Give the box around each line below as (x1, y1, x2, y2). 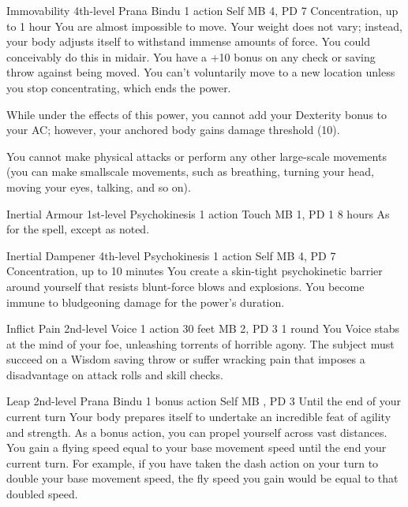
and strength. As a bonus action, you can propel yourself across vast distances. (6, 423, 387, 440)
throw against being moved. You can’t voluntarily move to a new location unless (6, 64, 395, 80)
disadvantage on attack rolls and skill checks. (6, 366, 223, 382)
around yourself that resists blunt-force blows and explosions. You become (6, 278, 365, 294)
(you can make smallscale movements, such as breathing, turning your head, (6, 163, 374, 180)
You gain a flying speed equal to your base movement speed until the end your (6, 439, 387, 456)
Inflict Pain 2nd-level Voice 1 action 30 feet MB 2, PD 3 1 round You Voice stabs (6, 320, 400, 337)
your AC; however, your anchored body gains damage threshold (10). (6, 121, 340, 138)
